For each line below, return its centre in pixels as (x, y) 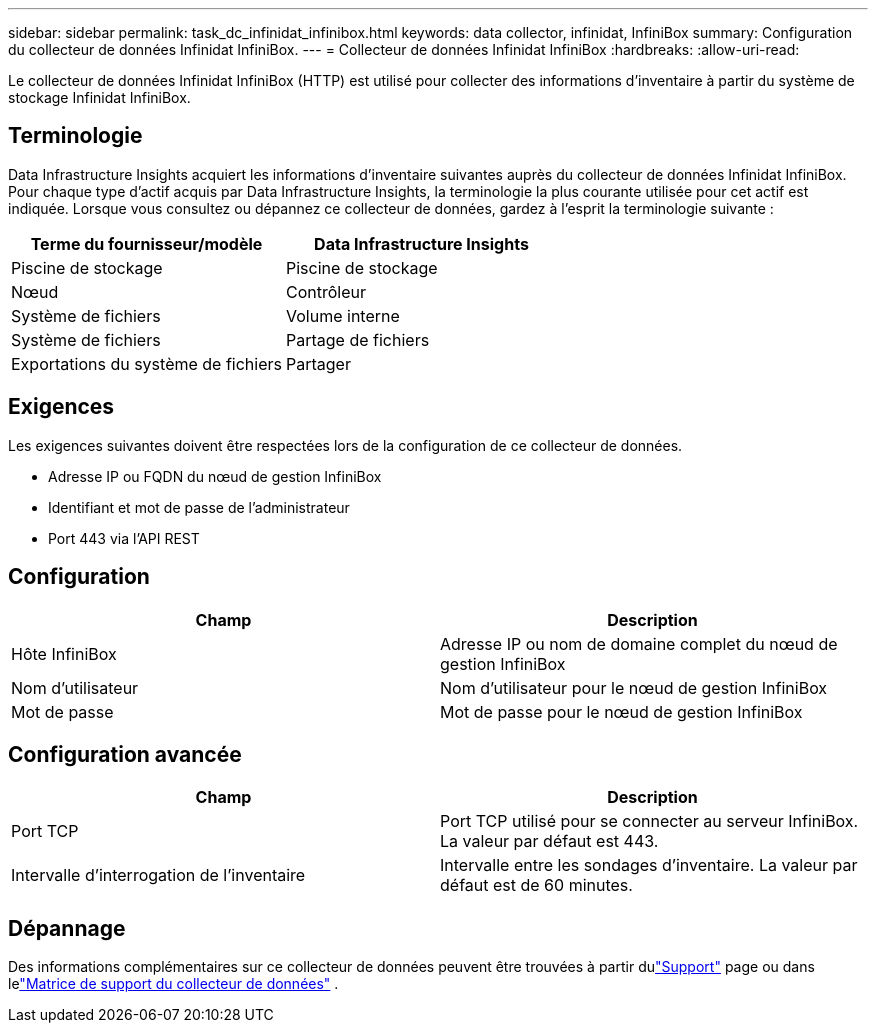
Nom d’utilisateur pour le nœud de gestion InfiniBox (634, 687)
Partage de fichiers (358, 339)
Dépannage (67, 928)
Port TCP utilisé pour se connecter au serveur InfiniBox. (649, 821)
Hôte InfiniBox (64, 653)
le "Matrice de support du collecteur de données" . (173, 984)
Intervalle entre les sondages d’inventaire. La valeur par (649, 865)
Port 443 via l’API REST (124, 538)
